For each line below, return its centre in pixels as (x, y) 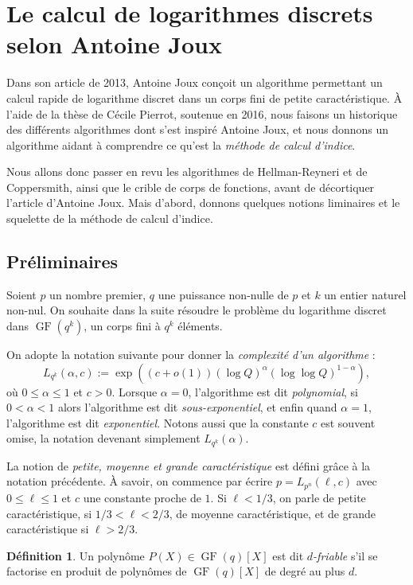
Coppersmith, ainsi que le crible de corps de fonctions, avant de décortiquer (191, 187)
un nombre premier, (98, 294)
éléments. (200, 326)
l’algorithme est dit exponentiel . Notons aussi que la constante (158, 422)
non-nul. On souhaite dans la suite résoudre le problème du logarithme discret (197, 310)
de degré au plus (305, 571)
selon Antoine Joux (114, 44)
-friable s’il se (345, 555)
